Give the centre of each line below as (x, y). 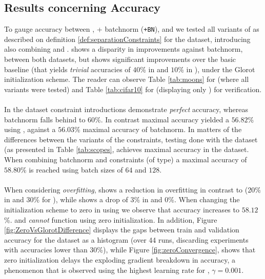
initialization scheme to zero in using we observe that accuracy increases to (122, 209)
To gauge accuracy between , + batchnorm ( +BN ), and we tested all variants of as (132, 29)
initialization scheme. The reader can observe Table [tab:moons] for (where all (127, 79)
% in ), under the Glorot (217, 69)
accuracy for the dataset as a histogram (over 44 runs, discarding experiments (126, 239)
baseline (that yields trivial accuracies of (67, 69)
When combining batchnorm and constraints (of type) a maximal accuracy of (126, 159)
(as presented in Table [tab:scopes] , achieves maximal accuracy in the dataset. (127, 149)
